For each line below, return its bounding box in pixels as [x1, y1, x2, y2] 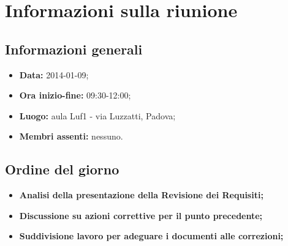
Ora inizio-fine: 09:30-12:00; [19, 89, 131, 102]
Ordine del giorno [5, 160, 119, 179]
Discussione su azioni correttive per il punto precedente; [19, 209, 263, 222]
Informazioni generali [5, 39, 143, 58]
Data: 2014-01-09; [19, 68, 89, 81]
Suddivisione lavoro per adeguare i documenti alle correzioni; [19, 229, 284, 242]
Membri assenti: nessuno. [19, 130, 123, 143]
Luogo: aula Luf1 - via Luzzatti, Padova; [19, 109, 176, 122]
